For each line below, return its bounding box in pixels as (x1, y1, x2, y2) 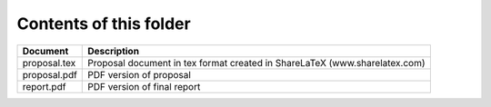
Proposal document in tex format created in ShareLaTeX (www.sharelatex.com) (87, 56, 426, 69)
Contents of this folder (16, 14, 191, 34)
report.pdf (22, 80, 66, 92)
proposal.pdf (22, 68, 77, 81)
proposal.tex (22, 56, 76, 69)
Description (87, 44, 140, 57)
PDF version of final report (87, 80, 201, 92)
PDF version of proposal (87, 68, 191, 81)
